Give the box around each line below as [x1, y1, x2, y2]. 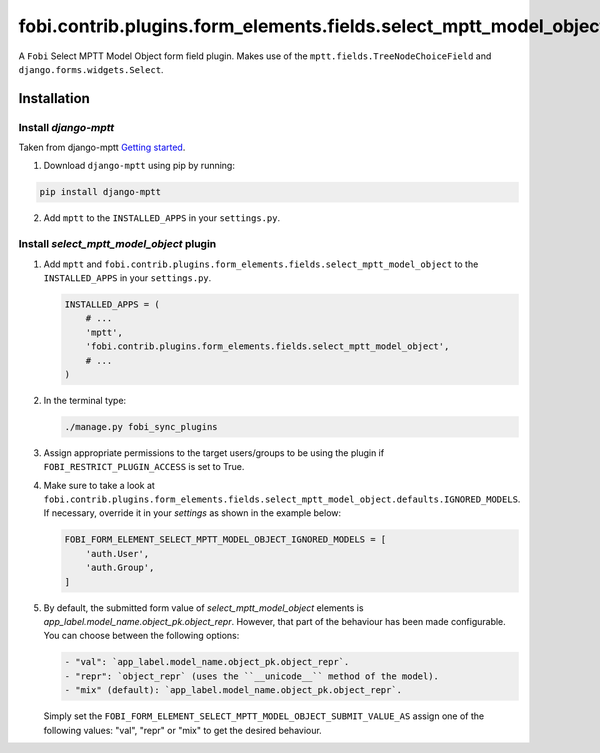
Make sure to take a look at [43, 479, 155, 491]
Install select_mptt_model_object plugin [18, 237, 217, 251]
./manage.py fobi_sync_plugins [64, 421, 219, 432]
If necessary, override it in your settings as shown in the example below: [43, 507, 342, 519]
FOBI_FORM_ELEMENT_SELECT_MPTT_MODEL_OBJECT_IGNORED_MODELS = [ [64, 534, 387, 545]
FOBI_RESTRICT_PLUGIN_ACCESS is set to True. [43, 461, 245, 473]
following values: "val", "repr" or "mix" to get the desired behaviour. [43, 724, 322, 736]
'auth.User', [85, 548, 150, 559]
